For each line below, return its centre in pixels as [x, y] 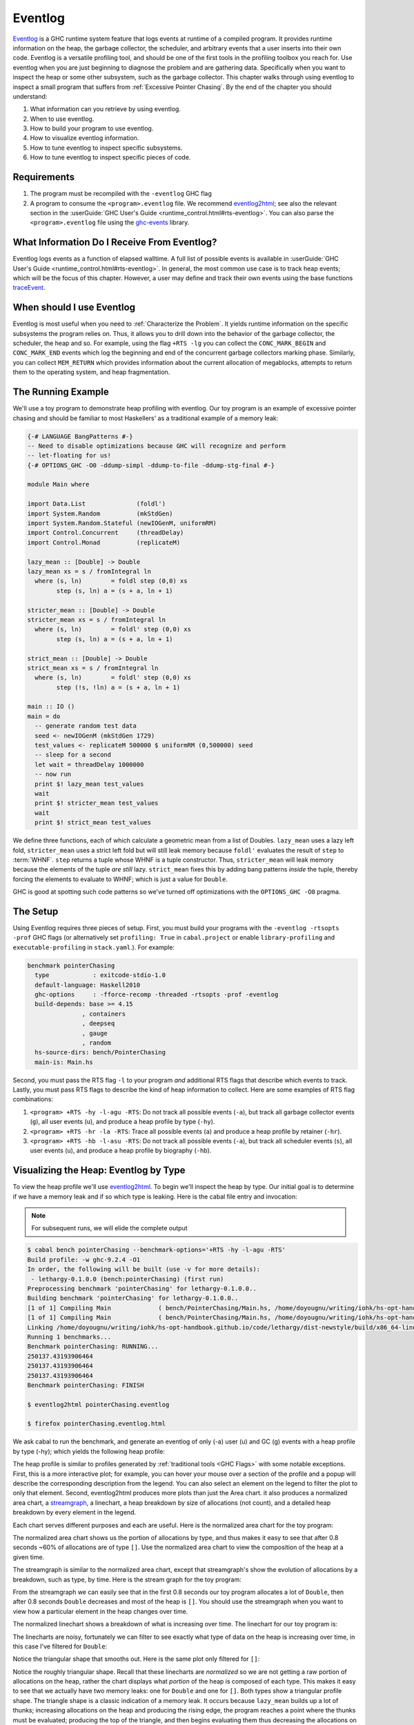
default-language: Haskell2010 [88, 985]
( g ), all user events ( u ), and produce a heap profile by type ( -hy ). [122, 1122]
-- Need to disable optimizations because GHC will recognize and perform [157, 446]
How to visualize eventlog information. [85, 138]
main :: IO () [51, 707]
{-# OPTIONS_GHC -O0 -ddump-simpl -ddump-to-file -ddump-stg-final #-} [151, 465]
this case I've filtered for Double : [60, 1646]
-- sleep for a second [73, 755]
